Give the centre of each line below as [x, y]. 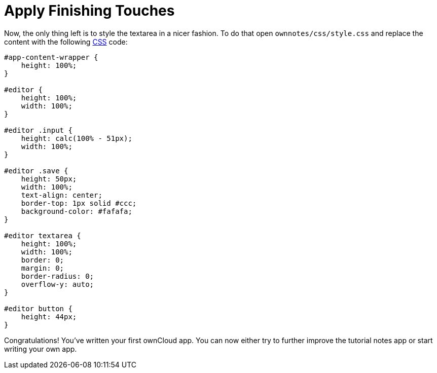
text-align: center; [62, 195]
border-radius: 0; [58, 276]
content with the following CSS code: [66, 42]
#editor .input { [38, 130]
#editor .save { [36, 171]
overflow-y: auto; [58, 284]
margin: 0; [43, 268]
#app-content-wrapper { [51, 57]
